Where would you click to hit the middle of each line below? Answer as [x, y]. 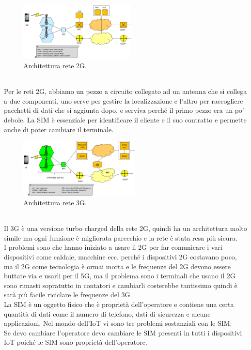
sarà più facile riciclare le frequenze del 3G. [68, 295]
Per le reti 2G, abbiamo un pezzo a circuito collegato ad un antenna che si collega [125, 91]
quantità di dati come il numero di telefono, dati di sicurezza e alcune [107, 313]
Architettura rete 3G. [55, 203]
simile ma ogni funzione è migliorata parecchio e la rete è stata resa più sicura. [121, 237]
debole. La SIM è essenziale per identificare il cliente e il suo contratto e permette [125, 119]
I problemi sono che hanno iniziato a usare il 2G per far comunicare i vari [113, 247]
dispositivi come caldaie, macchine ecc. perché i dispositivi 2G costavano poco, [120, 257]
